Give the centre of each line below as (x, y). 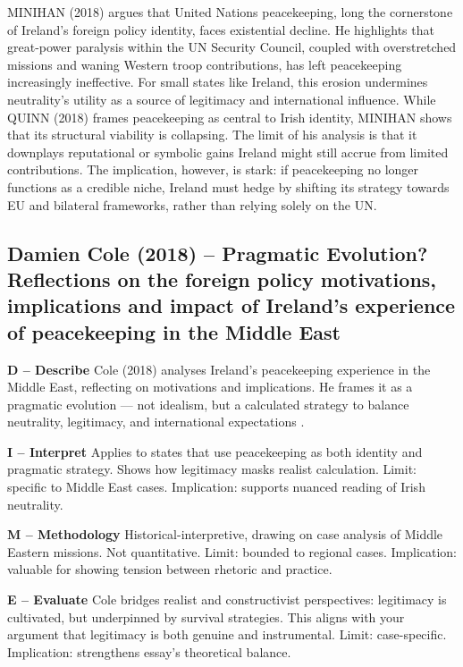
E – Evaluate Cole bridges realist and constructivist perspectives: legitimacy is (227, 599)
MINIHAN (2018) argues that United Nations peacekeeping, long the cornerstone (230, 12)
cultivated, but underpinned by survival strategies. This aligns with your (206, 616)
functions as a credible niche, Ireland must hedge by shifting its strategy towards (228, 186)
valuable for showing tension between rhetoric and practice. (170, 569)
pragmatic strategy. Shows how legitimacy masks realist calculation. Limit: (212, 469)
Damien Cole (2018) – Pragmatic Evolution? (218, 253)
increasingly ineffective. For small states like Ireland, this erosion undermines (218, 82)
